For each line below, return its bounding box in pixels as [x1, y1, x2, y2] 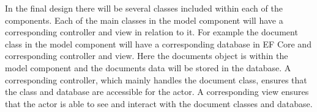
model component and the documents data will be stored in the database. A [5, 61, 291, 74]
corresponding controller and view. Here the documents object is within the [5, 49, 288, 62]
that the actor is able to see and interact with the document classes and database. [5, 97, 313, 110]
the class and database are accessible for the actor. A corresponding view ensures [5, 85, 309, 98]
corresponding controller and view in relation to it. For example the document [5, 26, 298, 38]
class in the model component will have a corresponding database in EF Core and [5, 37, 311, 50]
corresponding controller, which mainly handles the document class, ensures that [5, 73, 307, 86]
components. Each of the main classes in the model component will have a [5, 13, 283, 26]
